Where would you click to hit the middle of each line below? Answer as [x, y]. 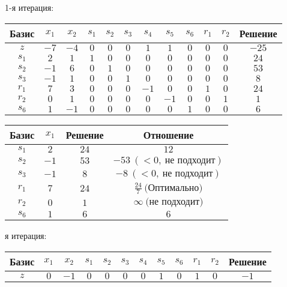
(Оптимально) [174, 188]
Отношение [168, 134]
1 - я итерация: [29, 7]
